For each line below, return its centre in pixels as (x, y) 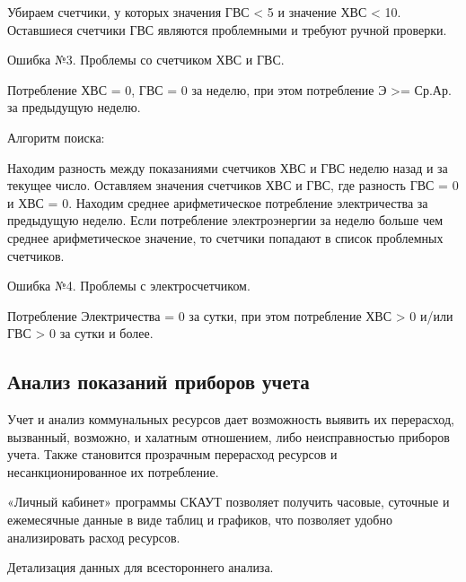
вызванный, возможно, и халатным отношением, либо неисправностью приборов (229, 436)
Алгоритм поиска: (56, 137)
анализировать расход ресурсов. (94, 537)
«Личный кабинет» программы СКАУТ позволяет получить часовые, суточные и (229, 502)
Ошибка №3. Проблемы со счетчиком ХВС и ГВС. (146, 60)
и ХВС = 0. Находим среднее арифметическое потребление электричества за (218, 202)
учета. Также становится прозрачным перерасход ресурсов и (172, 454)
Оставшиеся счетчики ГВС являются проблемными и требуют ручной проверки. (227, 29)
